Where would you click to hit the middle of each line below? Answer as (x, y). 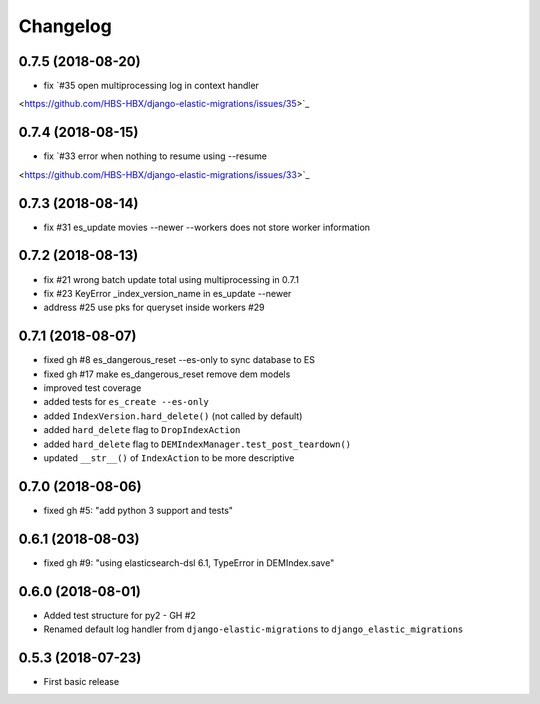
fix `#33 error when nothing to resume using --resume (155, 156)
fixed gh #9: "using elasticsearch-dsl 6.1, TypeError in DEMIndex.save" (189, 562)
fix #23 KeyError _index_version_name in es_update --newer (167, 293)
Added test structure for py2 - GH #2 (120, 615)
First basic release (81, 681)
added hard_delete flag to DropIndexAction (142, 430)
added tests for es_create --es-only (126, 402)
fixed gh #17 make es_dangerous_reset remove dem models (167, 374)
